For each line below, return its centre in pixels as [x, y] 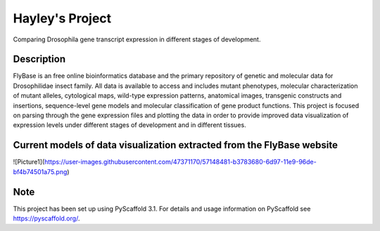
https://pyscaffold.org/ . [46, 218]
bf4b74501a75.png [40, 171]
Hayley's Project [62, 18]
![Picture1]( [29, 162]
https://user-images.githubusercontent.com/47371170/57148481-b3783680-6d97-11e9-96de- [180, 162]
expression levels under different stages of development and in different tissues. [129, 125]
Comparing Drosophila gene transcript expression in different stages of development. [137, 39]
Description [39, 59]
